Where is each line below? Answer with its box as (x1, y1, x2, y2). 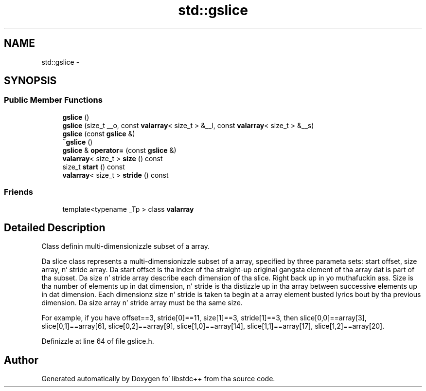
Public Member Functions (4, 95, 103, 105)
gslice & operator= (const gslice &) (62, 146, 177, 154)
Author (4, 354, 38, 366)
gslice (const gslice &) (62, 129, 135, 138)
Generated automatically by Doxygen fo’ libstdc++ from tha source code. (41, 374, 275, 383)
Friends (4, 187, 33, 197)
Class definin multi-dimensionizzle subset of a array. (41, 242, 210, 251)
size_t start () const (62, 162, 125, 171)
